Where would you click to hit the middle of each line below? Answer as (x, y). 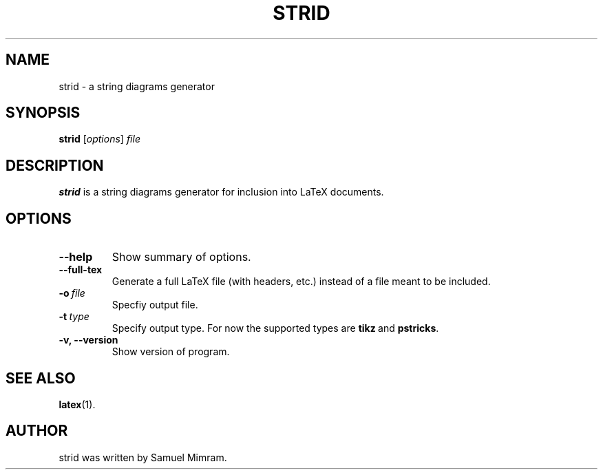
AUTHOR (37, 431)
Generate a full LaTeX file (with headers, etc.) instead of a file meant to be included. (301, 282)
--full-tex (81, 270)
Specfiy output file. (155, 305)
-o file (72, 293)
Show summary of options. (181, 257)
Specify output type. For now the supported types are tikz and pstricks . (275, 328)
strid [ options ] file (99, 139)
